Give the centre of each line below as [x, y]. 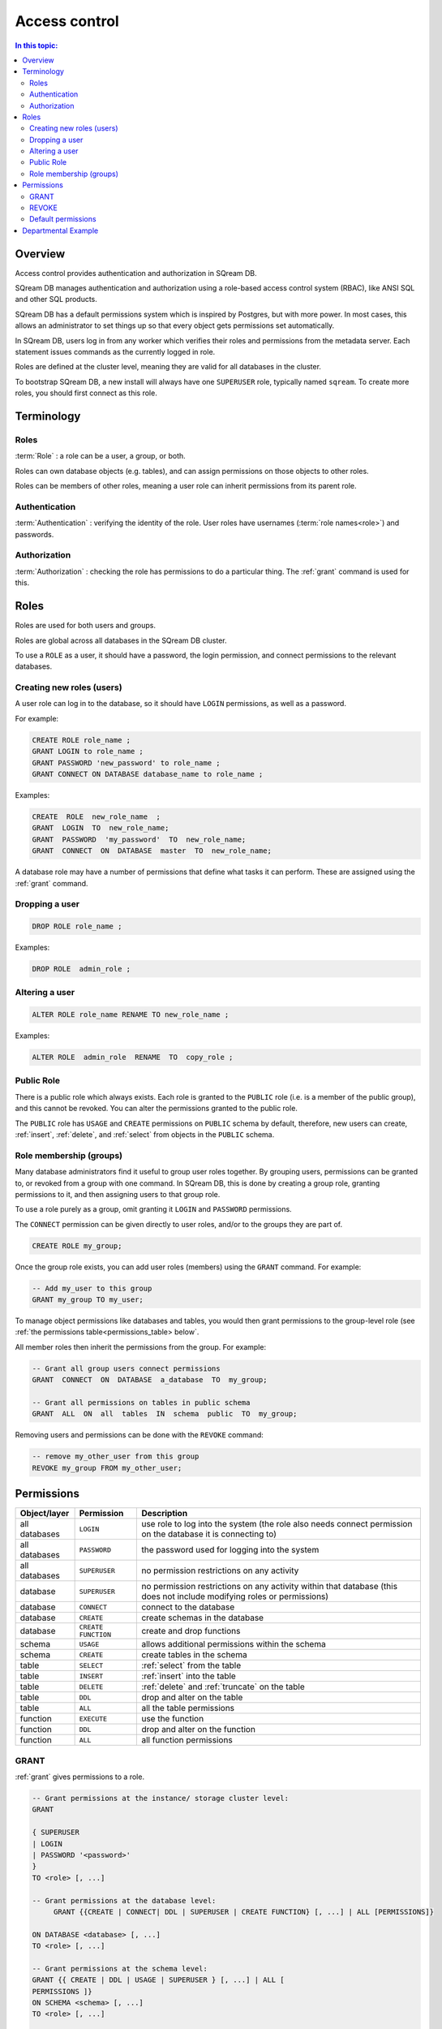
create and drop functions [191, 1631]
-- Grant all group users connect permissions [126, 1368]
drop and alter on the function [198, 1730]
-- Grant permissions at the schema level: [120, 1969]
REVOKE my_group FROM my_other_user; [107, 1468]
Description [165, 1514]
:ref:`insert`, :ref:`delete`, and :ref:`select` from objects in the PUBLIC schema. [145, 1135]
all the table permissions [188, 1708]
